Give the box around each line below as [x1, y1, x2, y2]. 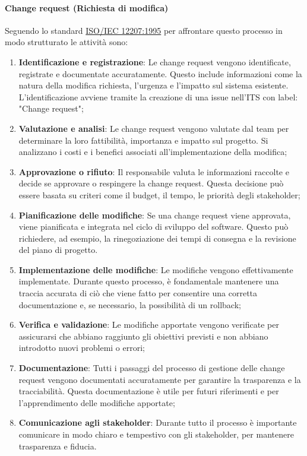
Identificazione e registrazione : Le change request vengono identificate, [18, 55, 291, 68]
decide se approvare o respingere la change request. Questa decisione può [18, 177, 284, 189]
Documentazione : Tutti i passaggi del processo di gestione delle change [18, 362, 285, 374]
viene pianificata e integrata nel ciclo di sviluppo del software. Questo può [18, 220, 289, 233]
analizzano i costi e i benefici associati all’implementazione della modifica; [18, 145, 287, 158]
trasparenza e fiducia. [18, 439, 97, 452]
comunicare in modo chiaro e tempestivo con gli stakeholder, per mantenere [18, 428, 294, 441]
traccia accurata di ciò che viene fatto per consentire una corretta [18, 287, 258, 299]
